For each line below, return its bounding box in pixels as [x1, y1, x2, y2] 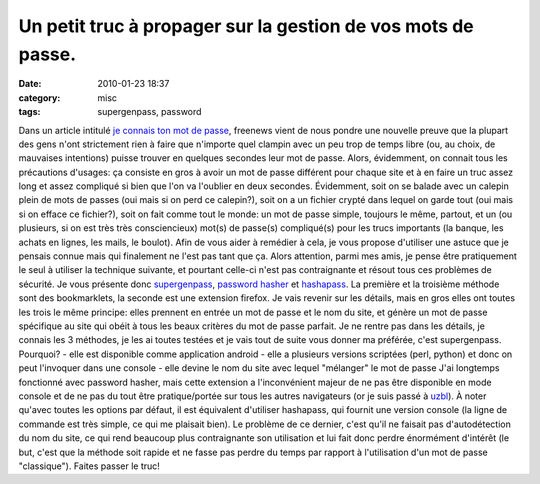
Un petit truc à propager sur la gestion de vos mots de [18, 15, 474, 37]
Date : [18, 78, 42, 90]
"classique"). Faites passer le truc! [18, 460, 160, 472]
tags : [18, 106, 41, 118]
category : [18, 91, 61, 104]
